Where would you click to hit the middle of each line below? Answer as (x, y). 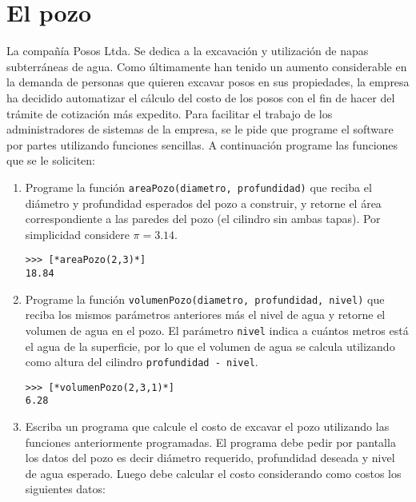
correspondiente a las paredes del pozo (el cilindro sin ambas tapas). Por (203, 219)
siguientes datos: (65, 489)
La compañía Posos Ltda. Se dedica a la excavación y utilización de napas (188, 51)
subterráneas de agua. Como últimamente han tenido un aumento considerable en (207, 66)
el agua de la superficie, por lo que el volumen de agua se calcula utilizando (210, 346)
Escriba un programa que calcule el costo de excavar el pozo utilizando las (207, 426)
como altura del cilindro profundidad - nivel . (142, 362)
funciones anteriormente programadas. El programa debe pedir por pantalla (210, 442)
